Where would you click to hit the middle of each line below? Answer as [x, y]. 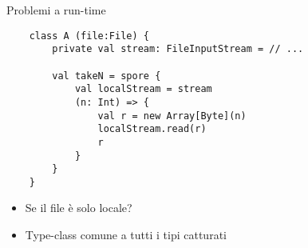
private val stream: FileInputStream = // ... [178, 49]
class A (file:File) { [89, 36]
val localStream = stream [143, 89]
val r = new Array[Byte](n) [172, 116]
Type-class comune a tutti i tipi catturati [126, 235]
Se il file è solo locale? [79, 208]
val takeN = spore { [107, 76]
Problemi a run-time [56, 10]
